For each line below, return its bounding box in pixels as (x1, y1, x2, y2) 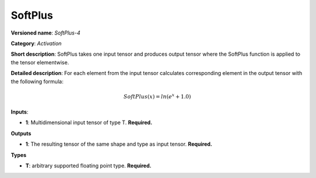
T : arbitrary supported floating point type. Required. (25, 162, 152, 169)
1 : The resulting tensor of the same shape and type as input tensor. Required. (25, 141, 213, 148)
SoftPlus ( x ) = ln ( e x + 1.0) (123, 93, 191, 100)
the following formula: (11, 78, 64, 85)
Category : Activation (11, 40, 62, 47)
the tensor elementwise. (11, 59, 70, 66)
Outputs (11, 129, 32, 137)
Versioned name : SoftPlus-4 (11, 29, 81, 36)
